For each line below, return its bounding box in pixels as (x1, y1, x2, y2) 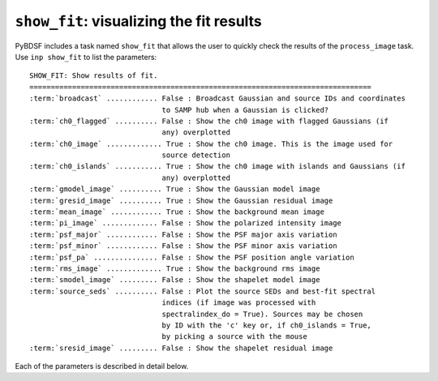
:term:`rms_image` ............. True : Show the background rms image (29, 263, 320, 273)
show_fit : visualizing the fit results (15, 12, 263, 30)
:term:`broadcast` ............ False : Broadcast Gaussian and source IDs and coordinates (29, 94, 406, 103)
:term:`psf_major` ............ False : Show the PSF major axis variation (29, 229, 337, 239)
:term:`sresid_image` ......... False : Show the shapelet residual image (29, 343, 333, 353)
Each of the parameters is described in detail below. (15, 362, 189, 371)
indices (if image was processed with (161, 298, 316, 307)
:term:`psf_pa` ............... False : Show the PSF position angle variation (29, 252, 354, 262)
